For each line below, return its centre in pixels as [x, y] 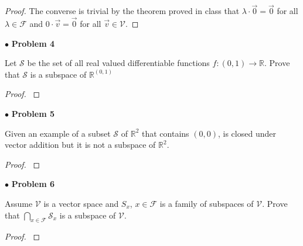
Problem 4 [33, 43]
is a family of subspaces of [207, 203]
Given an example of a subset [58, 133]
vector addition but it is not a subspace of [80, 145]
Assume [19, 203]
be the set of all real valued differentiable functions [118, 63]
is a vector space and [81, 203]
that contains [166, 133]
